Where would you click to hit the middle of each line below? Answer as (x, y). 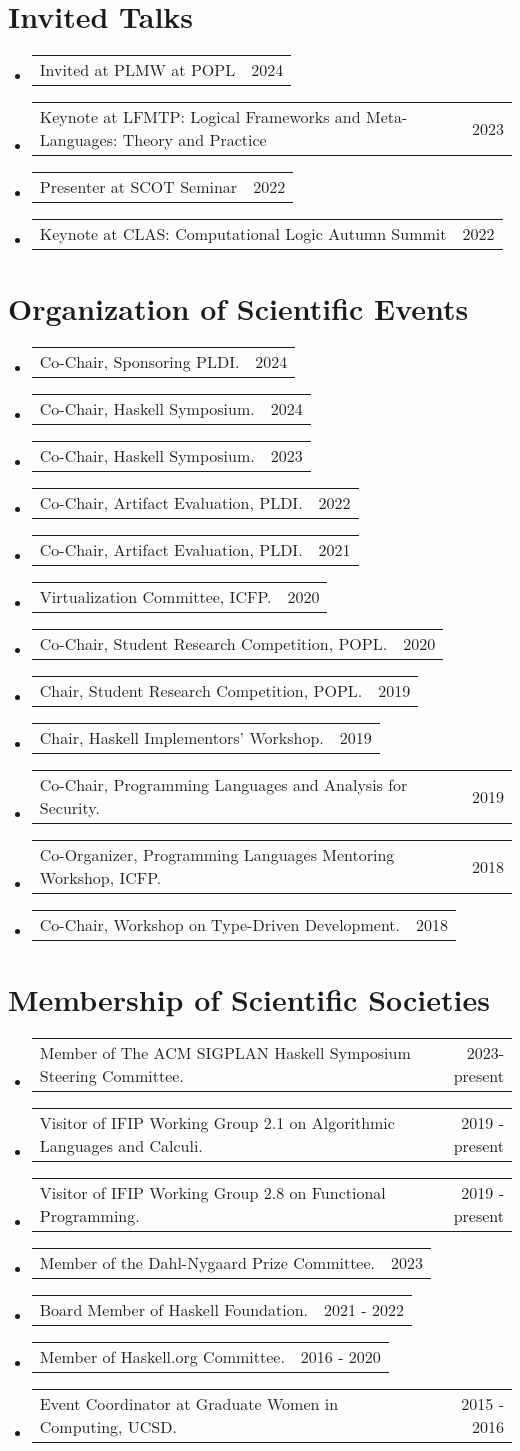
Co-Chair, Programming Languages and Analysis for (223, 785)
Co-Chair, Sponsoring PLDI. (139, 362)
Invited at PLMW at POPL (137, 70)
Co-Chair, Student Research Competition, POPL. (213, 644)
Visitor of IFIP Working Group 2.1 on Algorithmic (217, 1123)
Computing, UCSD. (108, 1427)
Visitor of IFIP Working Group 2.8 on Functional (212, 1193)
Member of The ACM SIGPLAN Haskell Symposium (225, 1053)
